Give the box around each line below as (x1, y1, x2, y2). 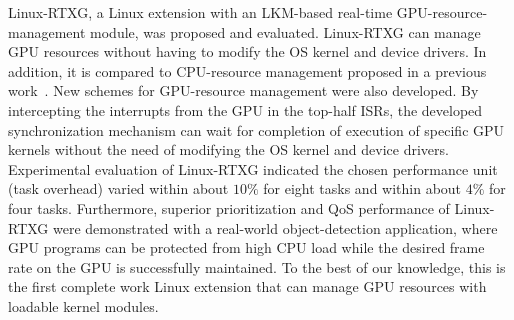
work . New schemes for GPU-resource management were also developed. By (8, 80, 479, 101)
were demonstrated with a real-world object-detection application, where (53, 217, 498, 238)
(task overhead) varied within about (8, 178, 229, 199)
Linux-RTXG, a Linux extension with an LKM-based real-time (8, 2, 393, 22)
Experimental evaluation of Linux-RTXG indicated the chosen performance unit (8, 158, 498, 179)
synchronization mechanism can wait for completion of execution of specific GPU (8, 119, 505, 140)
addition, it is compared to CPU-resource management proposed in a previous (8, 60, 487, 81)
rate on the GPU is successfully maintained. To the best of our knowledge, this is (8, 256, 506, 277)
